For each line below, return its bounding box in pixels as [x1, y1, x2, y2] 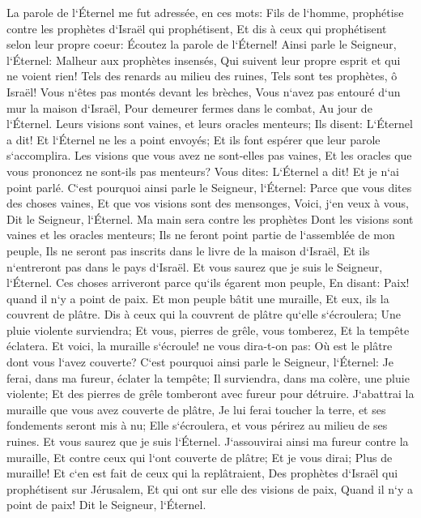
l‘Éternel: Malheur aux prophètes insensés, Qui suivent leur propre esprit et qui [6, 51, 401, 68]
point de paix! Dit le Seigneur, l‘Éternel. [6, 496, 206, 513]
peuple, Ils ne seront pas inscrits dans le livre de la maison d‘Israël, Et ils [6, 242, 370, 259]
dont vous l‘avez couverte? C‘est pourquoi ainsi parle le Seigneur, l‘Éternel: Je [6, 353, 393, 370]
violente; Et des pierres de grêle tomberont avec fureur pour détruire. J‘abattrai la [6, 385, 415, 402]
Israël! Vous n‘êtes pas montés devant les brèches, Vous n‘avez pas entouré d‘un [6, 83, 401, 100]
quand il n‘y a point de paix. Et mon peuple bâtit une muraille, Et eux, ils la [6, 289, 389, 306]
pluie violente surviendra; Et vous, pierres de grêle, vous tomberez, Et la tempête [6, 321, 410, 338]
